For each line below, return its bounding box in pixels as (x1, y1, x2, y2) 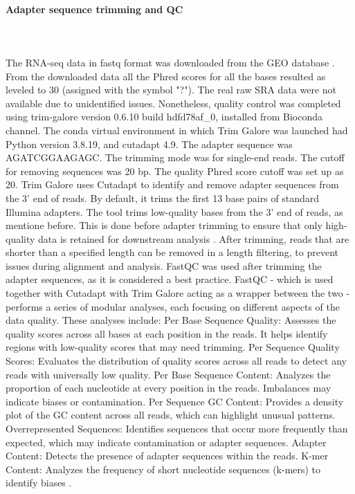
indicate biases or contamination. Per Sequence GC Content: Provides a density (6, 394, 344, 408)
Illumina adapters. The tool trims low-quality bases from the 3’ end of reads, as (6, 204, 343, 219)
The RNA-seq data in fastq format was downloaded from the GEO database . (6, 55, 335, 69)
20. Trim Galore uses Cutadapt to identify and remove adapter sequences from (6, 177, 339, 192)
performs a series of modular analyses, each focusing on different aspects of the (6, 299, 340, 313)
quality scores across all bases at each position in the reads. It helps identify (6, 326, 328, 340)
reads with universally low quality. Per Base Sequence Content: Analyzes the (6, 367, 331, 381)
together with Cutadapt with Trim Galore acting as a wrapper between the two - (6, 286, 349, 300)
